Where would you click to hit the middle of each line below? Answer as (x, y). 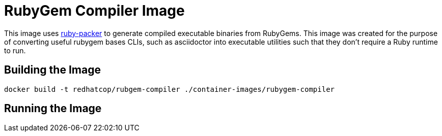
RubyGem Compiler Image (94, 11)
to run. (15, 50)
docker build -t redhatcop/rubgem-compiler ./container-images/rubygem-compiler (170, 89)
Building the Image (52, 70)
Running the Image (53, 109)
